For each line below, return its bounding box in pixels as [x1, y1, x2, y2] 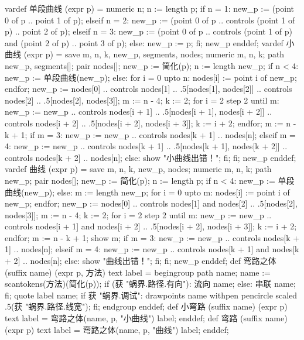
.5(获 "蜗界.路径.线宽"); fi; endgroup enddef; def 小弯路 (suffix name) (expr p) [5, 300, 288, 312]
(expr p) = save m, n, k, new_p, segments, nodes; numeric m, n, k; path [23, 48, 285, 60]
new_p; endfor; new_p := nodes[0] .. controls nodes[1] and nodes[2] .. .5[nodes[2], [5, 197, 298, 210]
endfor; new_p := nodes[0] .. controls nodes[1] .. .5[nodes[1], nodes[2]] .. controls [5, 83, 292, 95]
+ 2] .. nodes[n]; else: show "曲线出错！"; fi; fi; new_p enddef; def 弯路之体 [5, 255, 276, 267]
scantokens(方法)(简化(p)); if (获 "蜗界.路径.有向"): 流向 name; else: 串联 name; [5, 277, 296, 290]
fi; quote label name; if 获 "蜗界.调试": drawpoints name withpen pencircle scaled [5, 289, 298, 301]
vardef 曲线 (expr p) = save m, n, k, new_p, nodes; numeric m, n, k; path [5, 163, 272, 175]
